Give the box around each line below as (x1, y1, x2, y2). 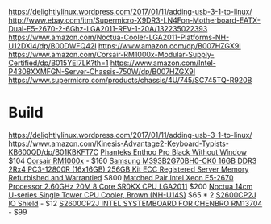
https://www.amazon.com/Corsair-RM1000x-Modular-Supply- (8, 50, 215, 59)
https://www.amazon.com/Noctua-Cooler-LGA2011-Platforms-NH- (8, 32, 230, 42)
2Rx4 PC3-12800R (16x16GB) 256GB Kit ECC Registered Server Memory (8, 164, 249, 174)
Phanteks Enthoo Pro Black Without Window (100, 147, 248, 156)
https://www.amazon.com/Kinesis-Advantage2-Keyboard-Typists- (8, 139, 230, 148)
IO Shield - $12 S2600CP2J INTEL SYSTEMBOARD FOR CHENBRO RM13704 (8, 198, 263, 208)
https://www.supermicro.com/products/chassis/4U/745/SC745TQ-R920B (8, 76, 252, 85)
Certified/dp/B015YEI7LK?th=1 (8, 58, 109, 68)
